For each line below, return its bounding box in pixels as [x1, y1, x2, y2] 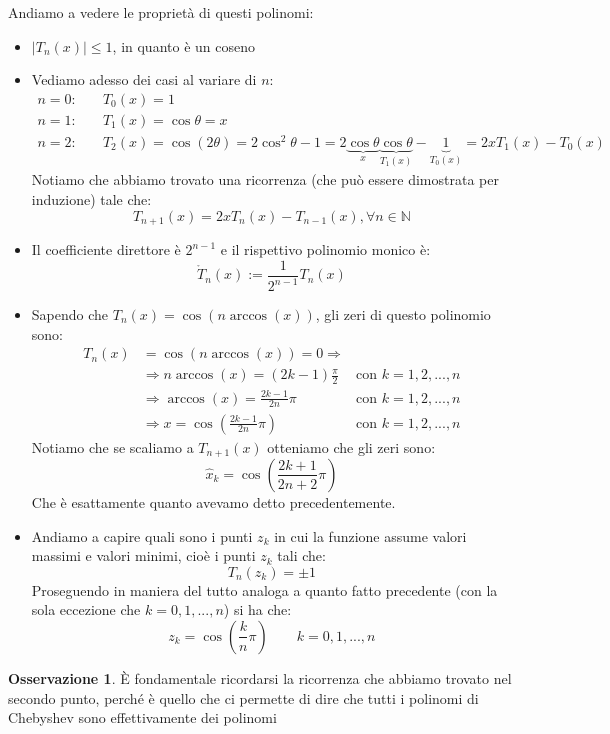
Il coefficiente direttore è [31, 239, 181, 260]
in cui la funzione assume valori [274, 525, 467, 546]
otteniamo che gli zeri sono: [267, 436, 436, 457]
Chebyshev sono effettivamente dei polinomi [8, 707, 277, 728]
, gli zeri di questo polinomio [315, 304, 491, 325]
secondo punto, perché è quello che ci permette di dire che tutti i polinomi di [8, 687, 479, 708]
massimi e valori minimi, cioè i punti [31, 545, 256, 566]
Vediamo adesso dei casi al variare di [31, 69, 257, 90]
